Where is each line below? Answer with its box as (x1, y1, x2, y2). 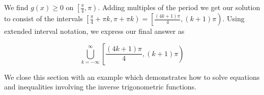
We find (4, 2, 28, 12)
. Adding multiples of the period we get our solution (98, 2, 260, 12)
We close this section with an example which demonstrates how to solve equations (4, 71, 260, 82)
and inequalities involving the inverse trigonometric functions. (4, 81, 196, 92)
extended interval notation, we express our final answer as (4, 26, 185, 36)
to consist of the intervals (4, 13, 83, 23)
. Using (222, 13, 245, 23)
